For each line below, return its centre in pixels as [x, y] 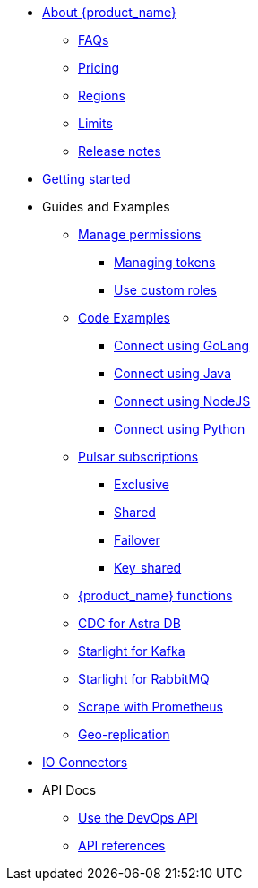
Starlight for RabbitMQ [144, 679]
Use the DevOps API [138, 818]
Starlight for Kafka [132, 651]
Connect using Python [180, 429]
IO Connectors [85, 762]
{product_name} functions [155, 595]
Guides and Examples [106, 207]
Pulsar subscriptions [138, 457]
